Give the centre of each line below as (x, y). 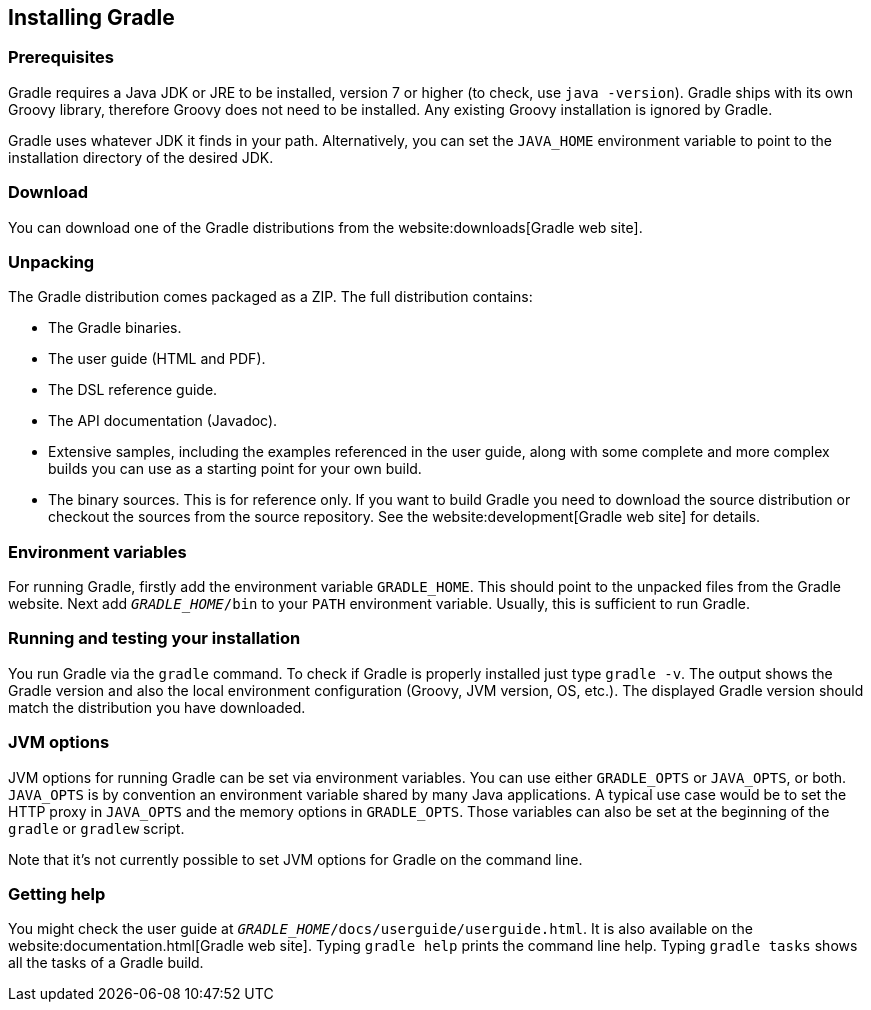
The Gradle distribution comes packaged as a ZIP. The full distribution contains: (270, 297)
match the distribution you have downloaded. (157, 707)
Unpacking (51, 261)
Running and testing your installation (154, 638)
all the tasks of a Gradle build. (106, 963)
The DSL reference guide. (133, 390)
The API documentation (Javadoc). (163, 421)
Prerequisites (61, 57)
